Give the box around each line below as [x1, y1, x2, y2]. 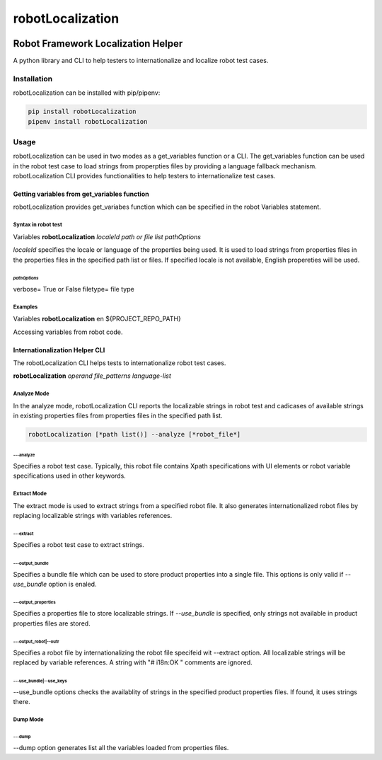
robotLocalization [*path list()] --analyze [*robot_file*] [28, 430, 241, 439]
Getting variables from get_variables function [13, 190, 149, 198]
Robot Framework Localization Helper [13, 38, 183, 50]
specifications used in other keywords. [13, 471, 127, 480]
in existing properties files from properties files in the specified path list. [13, 411, 223, 420]
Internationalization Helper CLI [13, 345, 105, 354]
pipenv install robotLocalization [28, 117, 148, 125]
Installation [13, 74, 53, 84]
